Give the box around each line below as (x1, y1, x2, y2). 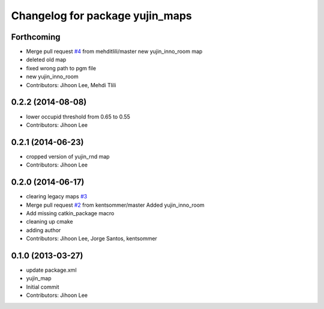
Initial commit (26, 283, 59, 290)
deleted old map (26, 56, 67, 63)
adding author (26, 226, 61, 234)
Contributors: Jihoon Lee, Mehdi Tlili (26, 81, 116, 88)
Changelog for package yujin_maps (11, 9, 192, 22)
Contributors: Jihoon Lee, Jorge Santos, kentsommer (26, 235, 157, 242)
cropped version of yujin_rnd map (26, 153, 110, 160)
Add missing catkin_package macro (26, 209, 115, 216)
